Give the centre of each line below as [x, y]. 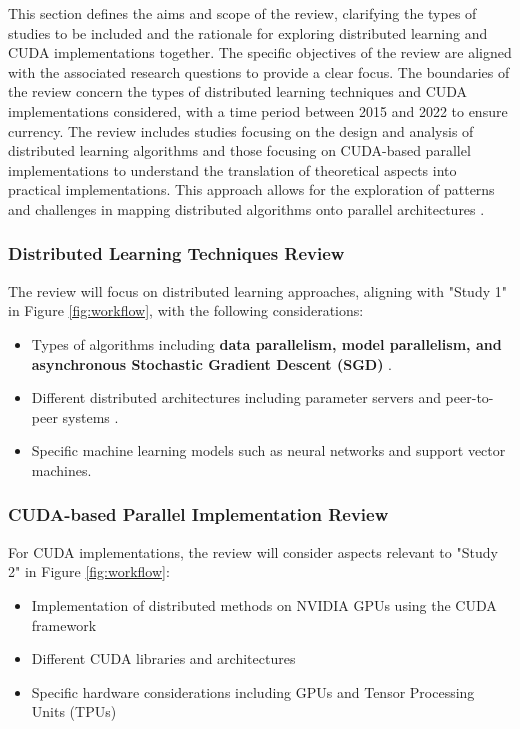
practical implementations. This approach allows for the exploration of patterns [251, 189]
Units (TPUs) [74, 711]
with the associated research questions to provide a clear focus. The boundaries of [259, 71]
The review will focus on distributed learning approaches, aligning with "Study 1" [257, 290]
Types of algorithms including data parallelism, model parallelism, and [266, 343]
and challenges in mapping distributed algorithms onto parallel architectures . [246, 208]
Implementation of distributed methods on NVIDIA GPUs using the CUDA [264, 604]
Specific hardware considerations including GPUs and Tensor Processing [253, 691]
